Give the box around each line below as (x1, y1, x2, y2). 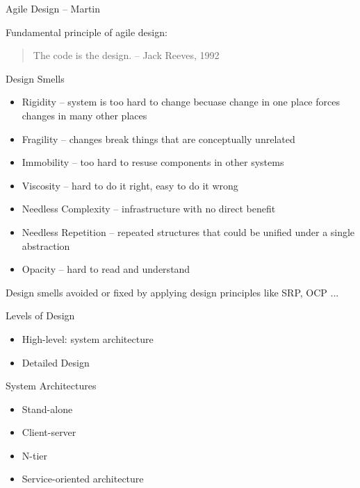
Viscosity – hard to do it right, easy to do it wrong (22, 178, 238, 192)
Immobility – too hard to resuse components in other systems (22, 155, 284, 169)
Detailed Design (22, 355, 90, 369)
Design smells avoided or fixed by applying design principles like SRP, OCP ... (6, 285, 339, 299)
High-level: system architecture (22, 331, 154, 346)
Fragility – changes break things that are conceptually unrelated (22, 131, 295, 146)
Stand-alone (22, 401, 73, 416)
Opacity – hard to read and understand (22, 262, 190, 276)
